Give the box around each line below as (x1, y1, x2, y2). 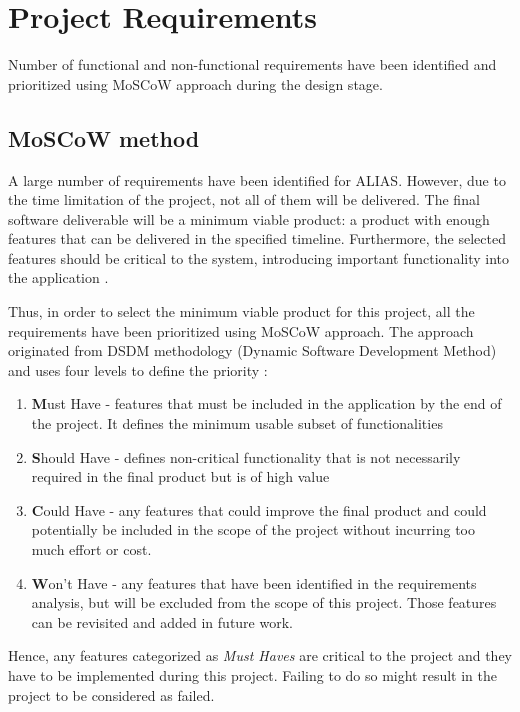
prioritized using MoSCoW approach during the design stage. (8, 73, 383, 94)
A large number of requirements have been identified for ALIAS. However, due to (8, 169, 506, 190)
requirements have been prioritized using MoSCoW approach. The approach (8, 320, 474, 341)
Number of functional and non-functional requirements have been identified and (8, 54, 497, 75)
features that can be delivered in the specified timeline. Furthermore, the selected (8, 228, 506, 249)
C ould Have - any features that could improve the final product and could (31, 499, 487, 520)
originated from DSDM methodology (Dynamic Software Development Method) (8, 340, 497, 361)
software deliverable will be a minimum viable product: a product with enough (8, 208, 490, 229)
